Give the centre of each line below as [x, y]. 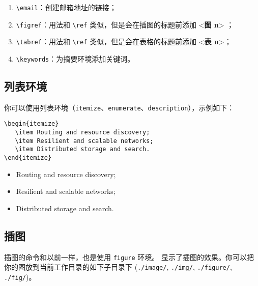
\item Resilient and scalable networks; [84, 141]
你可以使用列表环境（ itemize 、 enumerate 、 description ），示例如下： [119, 107]
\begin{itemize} [32, 124]
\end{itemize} [28, 158]
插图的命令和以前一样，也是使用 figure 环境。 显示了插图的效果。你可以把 [129, 257]
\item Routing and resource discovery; [82, 133]
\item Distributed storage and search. [82, 149]
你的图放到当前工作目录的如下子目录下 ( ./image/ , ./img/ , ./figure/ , [118, 267]
